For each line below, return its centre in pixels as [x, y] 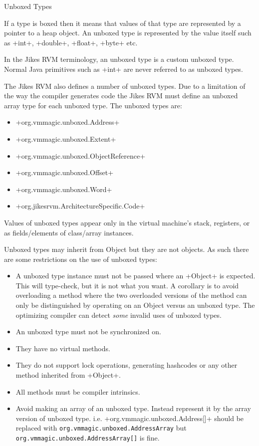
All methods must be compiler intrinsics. [78, 391]
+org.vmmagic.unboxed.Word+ [64, 189]
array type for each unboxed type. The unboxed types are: [93, 105]
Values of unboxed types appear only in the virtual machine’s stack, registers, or [127, 222]
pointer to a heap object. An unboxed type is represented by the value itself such [128, 33]
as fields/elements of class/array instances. [69, 232]
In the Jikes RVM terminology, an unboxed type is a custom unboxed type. [119, 59]
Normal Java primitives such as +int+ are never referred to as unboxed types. [124, 69]
